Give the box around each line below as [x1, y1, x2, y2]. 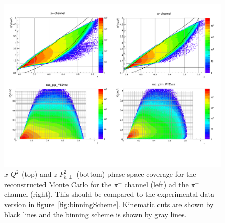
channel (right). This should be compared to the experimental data [4, 189, 214, 199]
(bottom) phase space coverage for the [76, 169, 196, 179]
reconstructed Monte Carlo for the [4, 178, 111, 189]
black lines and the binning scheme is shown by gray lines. [4, 209, 187, 219]
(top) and [21, 169, 52, 179]
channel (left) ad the [124, 178, 189, 189]
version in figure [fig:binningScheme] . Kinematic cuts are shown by [4, 198, 214, 209]
